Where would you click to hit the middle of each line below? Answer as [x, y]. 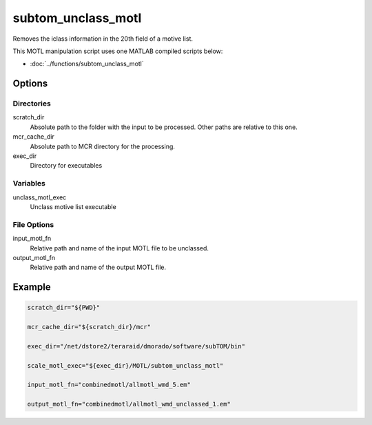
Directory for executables [66, 166]
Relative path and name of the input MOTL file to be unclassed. [120, 248]
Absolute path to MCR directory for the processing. [103, 146]
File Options [33, 224]
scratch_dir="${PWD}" [64, 308]
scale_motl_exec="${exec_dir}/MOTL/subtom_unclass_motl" [125, 365]
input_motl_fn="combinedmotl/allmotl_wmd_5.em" [109, 385]
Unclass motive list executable [73, 206]
